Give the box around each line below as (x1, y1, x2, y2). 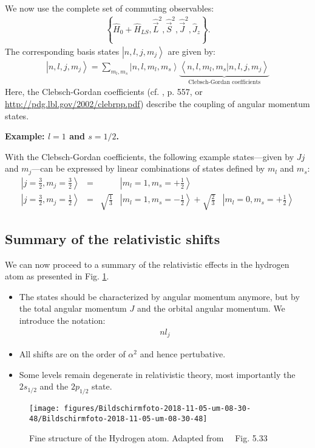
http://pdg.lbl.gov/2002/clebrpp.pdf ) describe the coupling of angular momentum (5, 97, 310, 110)
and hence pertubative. (140, 348, 226, 360)
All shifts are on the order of (19, 348, 126, 360)
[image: (29, 404, 60, 413)
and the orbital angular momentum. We (137, 302, 285, 315)
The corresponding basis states (5, 45, 120, 57)
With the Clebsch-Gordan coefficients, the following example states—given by (5, 150, 294, 163)
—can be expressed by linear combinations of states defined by (32, 162, 265, 175)
